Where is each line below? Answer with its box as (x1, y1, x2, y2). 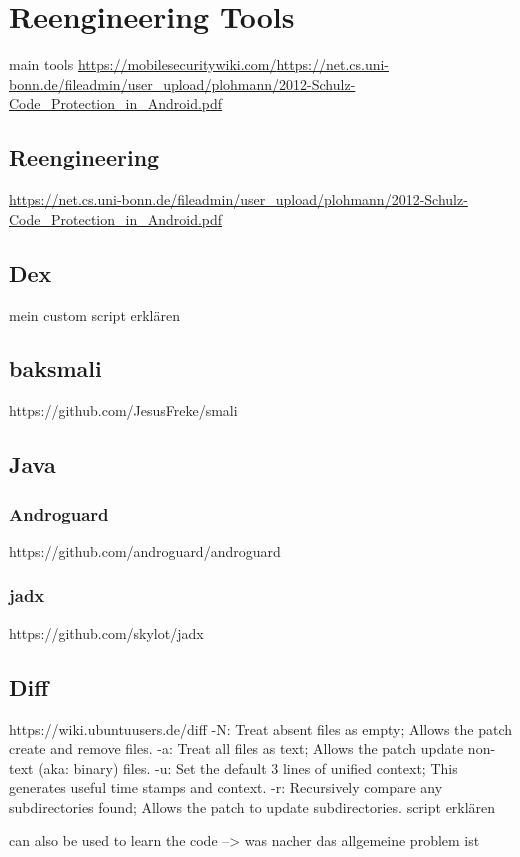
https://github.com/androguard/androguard (9, 540, 281, 561)
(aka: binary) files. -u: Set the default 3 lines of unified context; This (38, 757, 458, 778)
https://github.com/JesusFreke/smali (9, 400, 238, 421)
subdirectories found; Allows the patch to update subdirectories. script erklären (9, 796, 496, 817)
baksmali (9, 353, 102, 384)
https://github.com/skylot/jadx (9, 622, 204, 643)
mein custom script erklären (9, 304, 180, 325)
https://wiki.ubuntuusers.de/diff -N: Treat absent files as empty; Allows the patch (9, 718, 513, 739)
